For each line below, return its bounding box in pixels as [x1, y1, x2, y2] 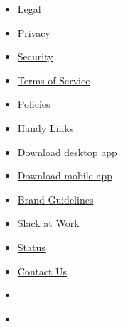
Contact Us [17, 263, 68, 278]
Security [17, 49, 53, 64]
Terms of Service [17, 72, 90, 87]
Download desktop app [17, 144, 117, 159]
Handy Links [17, 120, 74, 135]
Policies [17, 96, 50, 111]
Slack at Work [17, 216, 80, 231]
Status [17, 239, 46, 254]
